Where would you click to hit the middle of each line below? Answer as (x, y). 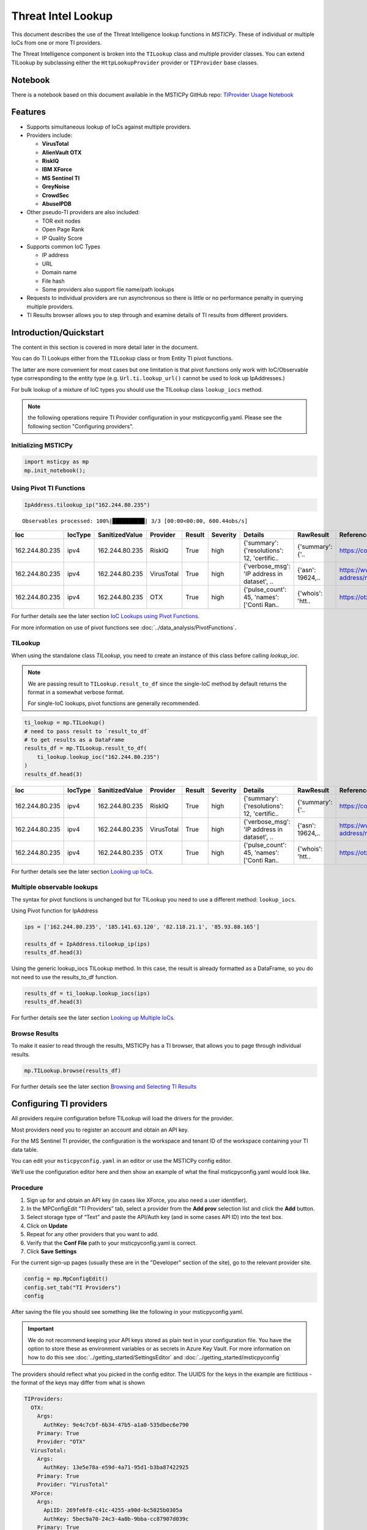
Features (28, 112)
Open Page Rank (63, 229)
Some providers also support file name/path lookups (108, 289)
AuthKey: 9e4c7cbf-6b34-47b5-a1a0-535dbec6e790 (116, 1425)
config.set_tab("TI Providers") (73, 1287)
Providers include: (50, 135)
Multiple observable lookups (55, 887)
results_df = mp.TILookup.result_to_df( (85, 748)
